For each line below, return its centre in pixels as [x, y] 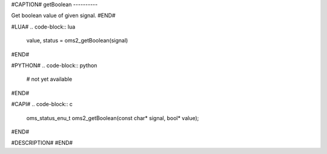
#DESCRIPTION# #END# [42, 143]
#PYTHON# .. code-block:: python [54, 65]
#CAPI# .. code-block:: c [42, 104]
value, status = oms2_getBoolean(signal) [77, 41]
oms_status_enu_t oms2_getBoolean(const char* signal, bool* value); [113, 118]
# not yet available [49, 79]
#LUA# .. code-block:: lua [43, 27]
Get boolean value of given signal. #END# [63, 16]
